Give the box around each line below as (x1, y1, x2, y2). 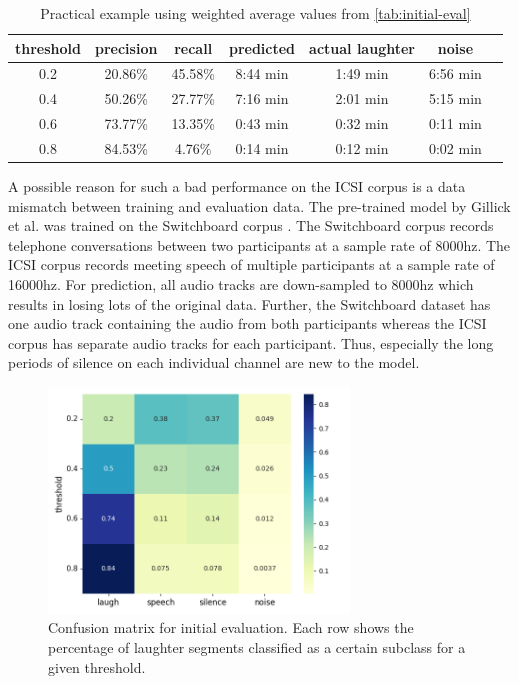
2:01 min (335, 88, 389, 109)
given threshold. (48, 656, 146, 677)
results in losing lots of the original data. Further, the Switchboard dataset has (8, 293, 491, 314)
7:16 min (235, 88, 289, 109)
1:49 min (335, 63, 389, 84)
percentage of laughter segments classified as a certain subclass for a (48, 636, 466, 657)
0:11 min (428, 113, 482, 134)
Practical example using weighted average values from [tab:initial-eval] (40, 3, 471, 23)
